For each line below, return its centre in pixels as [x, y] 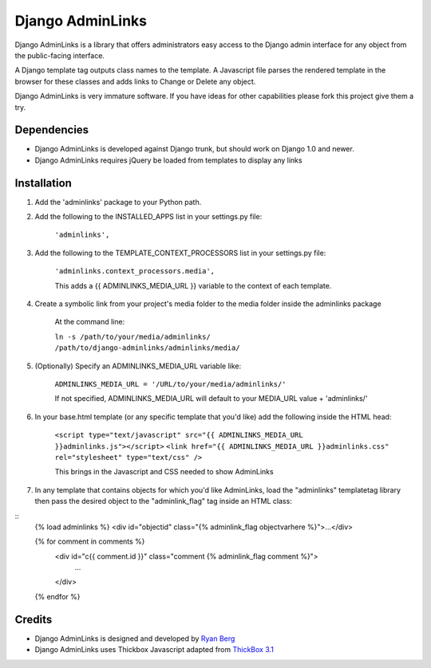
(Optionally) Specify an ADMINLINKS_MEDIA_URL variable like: [138, 366]
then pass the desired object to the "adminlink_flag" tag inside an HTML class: [164, 501]
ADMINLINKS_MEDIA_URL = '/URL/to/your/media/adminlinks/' [170, 384]
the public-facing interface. [60, 55]
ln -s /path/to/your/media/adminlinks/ [132, 336]
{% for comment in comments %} [90, 541]
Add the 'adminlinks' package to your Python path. [118, 202]
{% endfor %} [57, 596]
